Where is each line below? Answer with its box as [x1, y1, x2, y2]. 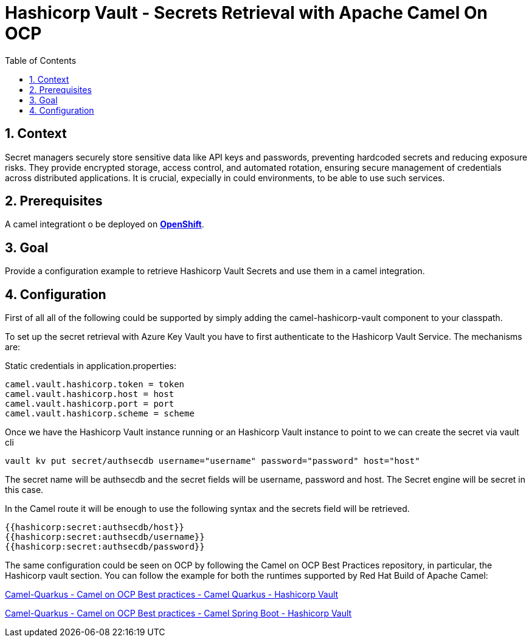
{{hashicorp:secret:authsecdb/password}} [5, 542, 205, 552]
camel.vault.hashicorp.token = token [5, 379, 185, 390]
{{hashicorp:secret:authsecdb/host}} [5, 522, 185, 533]
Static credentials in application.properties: [5, 361, 176, 371]
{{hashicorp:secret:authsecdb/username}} [5, 532, 205, 542]
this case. [5, 485, 44, 495]
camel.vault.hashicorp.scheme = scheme [5, 409, 195, 419]
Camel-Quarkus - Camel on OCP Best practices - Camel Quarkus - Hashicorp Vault [5, 589, 339, 600]
